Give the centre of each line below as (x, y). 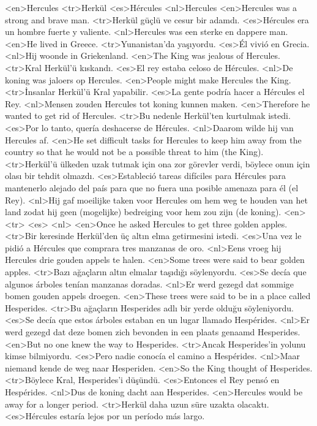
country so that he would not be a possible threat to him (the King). (134, 152)
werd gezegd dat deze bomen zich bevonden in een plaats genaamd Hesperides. (153, 332)
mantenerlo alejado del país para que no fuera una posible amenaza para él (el (152, 187)
